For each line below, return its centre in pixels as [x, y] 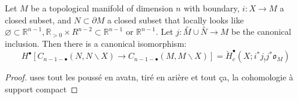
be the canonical [261, 31]
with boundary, [212, 8]
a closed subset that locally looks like [175, 19]
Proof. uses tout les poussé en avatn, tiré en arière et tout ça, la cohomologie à [149, 77]
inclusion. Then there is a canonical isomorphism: [96, 43]
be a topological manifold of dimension [102, 8]
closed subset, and [38, 19]
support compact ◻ [41, 88]
